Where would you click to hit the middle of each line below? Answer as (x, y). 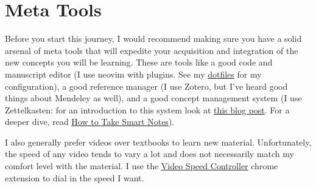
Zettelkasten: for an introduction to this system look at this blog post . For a (147, 109)
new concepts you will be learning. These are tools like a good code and (139, 62)
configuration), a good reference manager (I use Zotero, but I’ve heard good (146, 86)
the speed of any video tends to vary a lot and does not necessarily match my (149, 154)
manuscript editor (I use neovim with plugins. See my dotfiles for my (133, 74)
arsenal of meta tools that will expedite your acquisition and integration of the (152, 50)
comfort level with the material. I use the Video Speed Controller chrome (142, 166)
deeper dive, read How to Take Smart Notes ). (90, 122)
